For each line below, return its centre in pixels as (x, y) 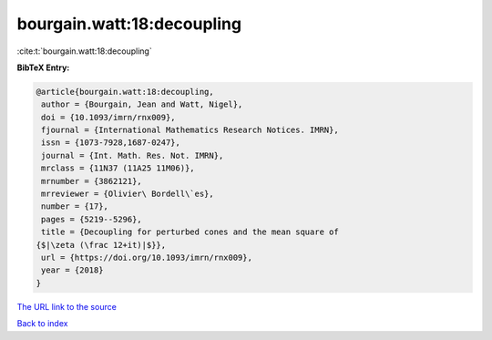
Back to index (42, 324)
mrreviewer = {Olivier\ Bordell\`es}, (128, 194)
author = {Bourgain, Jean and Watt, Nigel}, (142, 104)
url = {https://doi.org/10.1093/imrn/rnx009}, (147, 258)
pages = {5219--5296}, (92, 219)
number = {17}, (75, 206)
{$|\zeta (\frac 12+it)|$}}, (101, 245)
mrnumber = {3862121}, (92, 181)
